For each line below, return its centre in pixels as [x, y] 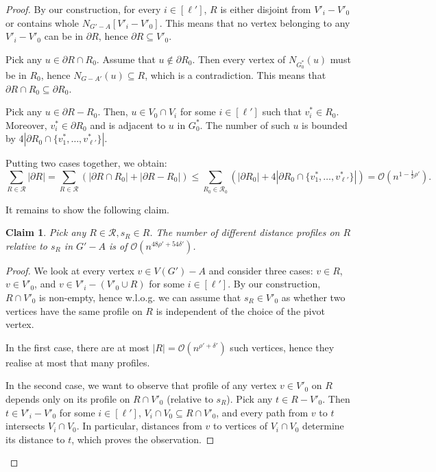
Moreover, [26, 125]
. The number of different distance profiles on [245, 232]
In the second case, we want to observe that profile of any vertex [141, 385]
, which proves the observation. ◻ [143, 439]
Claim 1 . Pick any [46, 232]
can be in [64, 36]
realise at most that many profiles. [78, 362]
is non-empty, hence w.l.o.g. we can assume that [140, 297]
